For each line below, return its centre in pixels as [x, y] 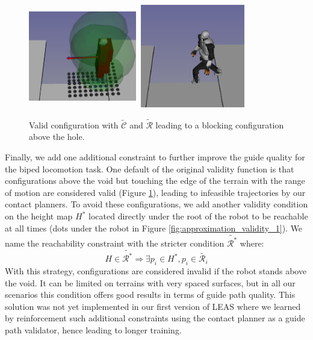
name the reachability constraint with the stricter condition [115, 243]
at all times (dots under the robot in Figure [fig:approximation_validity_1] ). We [154, 228]
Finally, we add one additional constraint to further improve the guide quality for [155, 157]
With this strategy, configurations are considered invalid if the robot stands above [156, 271]
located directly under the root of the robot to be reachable [198, 216]
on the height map [39, 216]
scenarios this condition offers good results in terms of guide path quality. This [150, 294]
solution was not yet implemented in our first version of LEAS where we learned [153, 306]
